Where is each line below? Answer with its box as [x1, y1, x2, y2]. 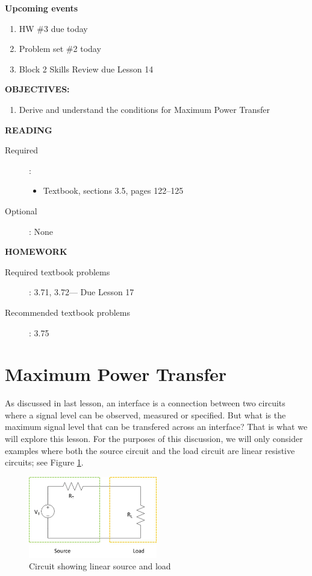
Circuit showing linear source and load [29, 560, 171, 572]
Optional [5, 204, 37, 217]
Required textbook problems [5, 265, 110, 278]
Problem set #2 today [19, 42, 101, 55]
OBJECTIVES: [5, 83, 70, 95]
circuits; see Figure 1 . [5, 456, 84, 469]
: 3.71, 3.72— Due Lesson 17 [29, 286, 134, 298]
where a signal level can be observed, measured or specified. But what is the [5, 408, 286, 421]
